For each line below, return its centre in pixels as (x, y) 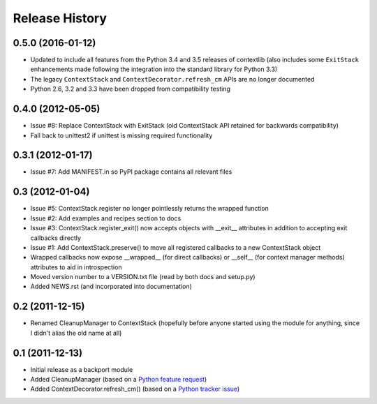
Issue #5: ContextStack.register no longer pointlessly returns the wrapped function (149, 209)
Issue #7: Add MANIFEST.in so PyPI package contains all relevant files (131, 172)
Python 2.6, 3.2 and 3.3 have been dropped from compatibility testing (130, 89)
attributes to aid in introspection (76, 267)
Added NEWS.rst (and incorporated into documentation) (111, 287)
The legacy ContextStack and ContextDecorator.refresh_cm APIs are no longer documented (172, 79)
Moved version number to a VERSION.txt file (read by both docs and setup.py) (143, 277)
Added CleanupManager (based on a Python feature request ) (119, 380)
